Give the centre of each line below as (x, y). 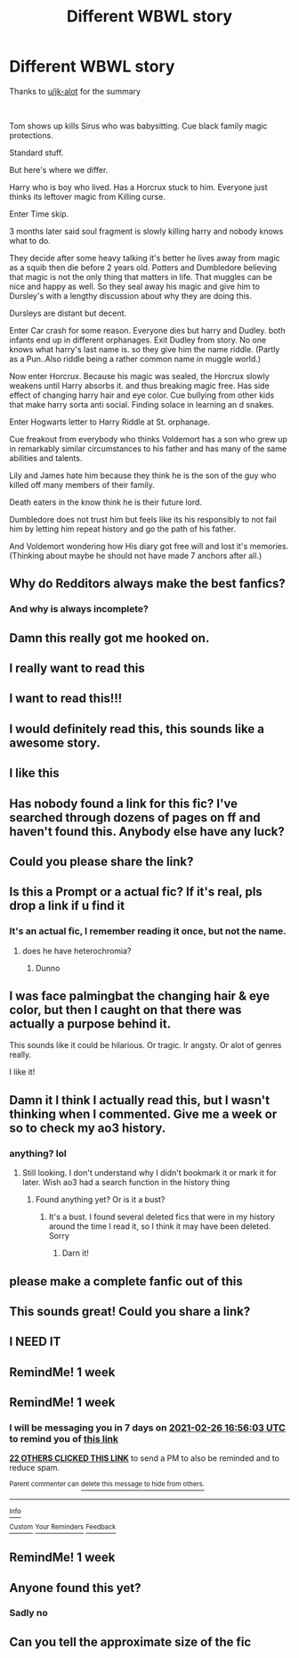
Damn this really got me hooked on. (109, 638)
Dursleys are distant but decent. (68, 313)
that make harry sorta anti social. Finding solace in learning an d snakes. (141, 404)
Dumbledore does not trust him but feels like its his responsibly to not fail (143, 519)
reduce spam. (35, 1468)
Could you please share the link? (101, 861)
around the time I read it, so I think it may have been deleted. (160, 1226)
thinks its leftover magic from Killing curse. (88, 196)
